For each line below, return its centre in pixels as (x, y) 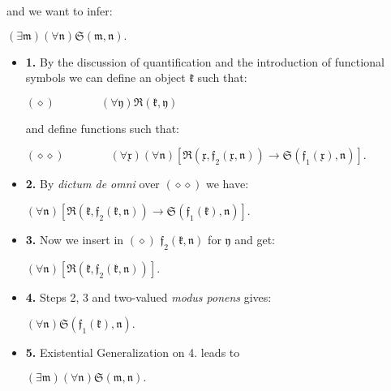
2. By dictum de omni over (92, 184)
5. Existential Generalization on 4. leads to (133, 352)
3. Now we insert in (75, 239)
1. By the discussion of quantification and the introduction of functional (205, 61)
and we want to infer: (60, 11)
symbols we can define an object (105, 77)
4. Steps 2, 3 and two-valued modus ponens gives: (148, 296)
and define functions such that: (102, 128)
